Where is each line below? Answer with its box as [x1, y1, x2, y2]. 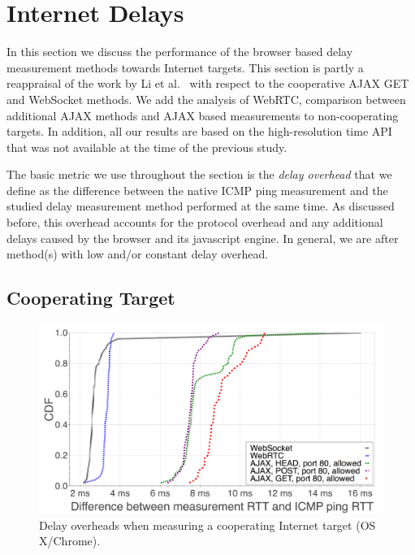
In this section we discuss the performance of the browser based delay [6, 43, 353, 60]
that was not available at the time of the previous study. [6, 138, 287, 155]
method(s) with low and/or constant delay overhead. [6, 245, 269, 262]
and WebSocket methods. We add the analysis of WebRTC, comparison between [6, 90, 406, 107]
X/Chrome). [39, 532, 101, 549]
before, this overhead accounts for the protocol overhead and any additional [6, 214, 383, 231]
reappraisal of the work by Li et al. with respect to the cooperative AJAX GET [6, 75, 409, 92]
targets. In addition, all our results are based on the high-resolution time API [6, 123, 392, 140]
